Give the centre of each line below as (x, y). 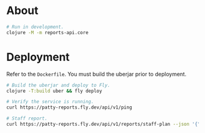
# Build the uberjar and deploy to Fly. (59, 85)
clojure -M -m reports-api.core (47, 32)
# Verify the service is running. (50, 102)
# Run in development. (35, 27)
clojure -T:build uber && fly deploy (54, 91)
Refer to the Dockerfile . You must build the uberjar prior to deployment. (96, 74)
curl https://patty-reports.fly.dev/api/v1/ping (69, 107)
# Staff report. (27, 119)
